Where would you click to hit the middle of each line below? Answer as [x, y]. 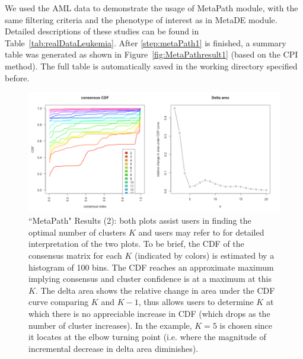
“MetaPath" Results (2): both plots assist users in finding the [140, 220]
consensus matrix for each [75, 255]
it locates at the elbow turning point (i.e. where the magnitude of [147, 337]
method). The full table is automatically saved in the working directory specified [151, 66]
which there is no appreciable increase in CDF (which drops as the [149, 313]
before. [17, 77]
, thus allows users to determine [196, 302]
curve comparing [59, 302]
